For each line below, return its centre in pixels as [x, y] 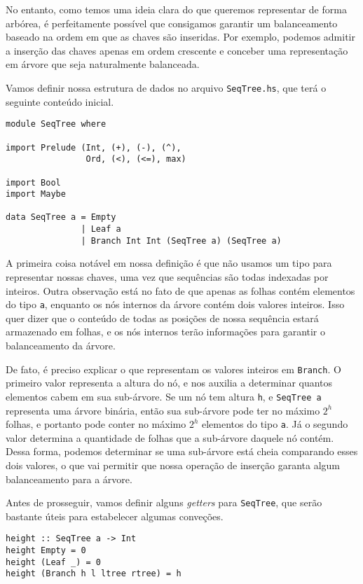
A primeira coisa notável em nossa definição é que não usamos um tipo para [169, 263]
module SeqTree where [56, 124]
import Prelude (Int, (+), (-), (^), [94, 147]
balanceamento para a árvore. [69, 479]
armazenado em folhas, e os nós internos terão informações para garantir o [166, 332]
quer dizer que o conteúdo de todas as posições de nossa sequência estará [162, 318]
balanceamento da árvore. [61, 346]
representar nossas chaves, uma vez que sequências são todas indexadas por [167, 277]
